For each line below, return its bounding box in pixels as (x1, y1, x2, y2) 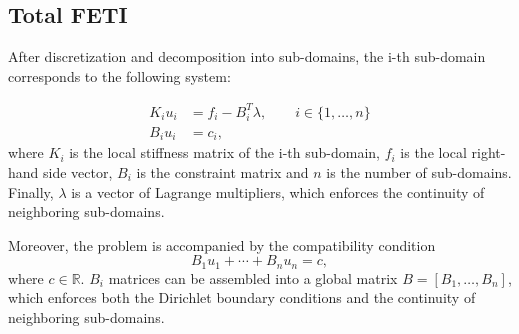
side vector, (43, 162, 113, 182)
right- (471, 142, 506, 163)
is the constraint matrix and (136, 162, 309, 182)
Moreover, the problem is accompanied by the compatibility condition (8, 234, 436, 255)
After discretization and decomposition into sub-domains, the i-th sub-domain (8, 46, 486, 67)
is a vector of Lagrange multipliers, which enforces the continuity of (71, 181, 485, 202)
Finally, (8, 181, 54, 202)
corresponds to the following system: (8, 65, 231, 86)
